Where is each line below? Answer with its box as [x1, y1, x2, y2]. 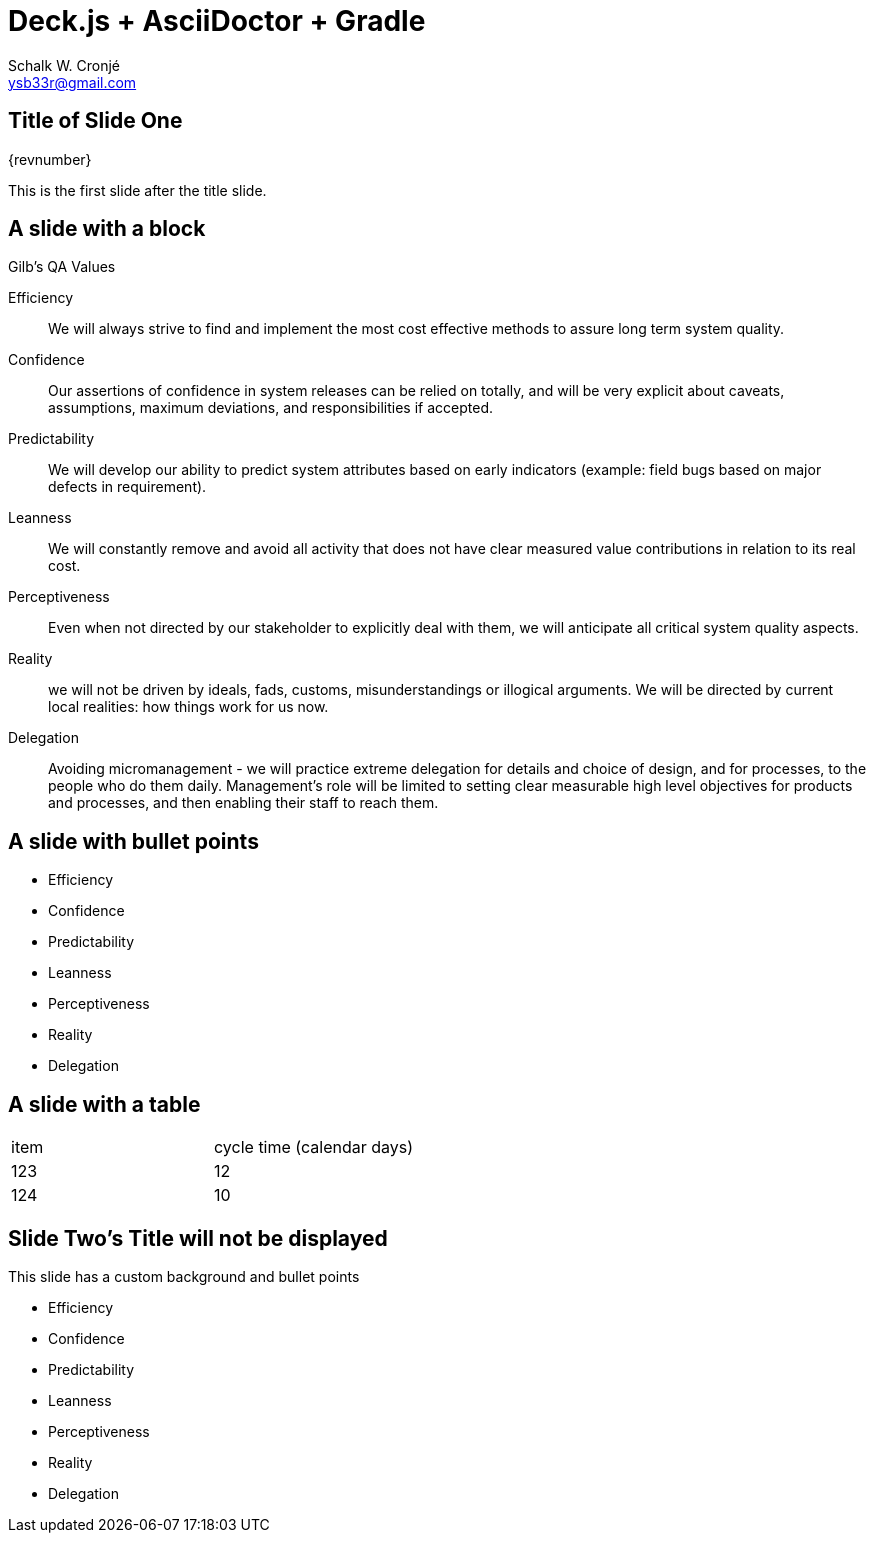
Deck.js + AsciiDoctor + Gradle [8, 4, 426, 38]
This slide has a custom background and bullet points [8, 1267, 360, 1285]
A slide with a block [8, 216, 206, 242]
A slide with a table [8, 1091, 201, 1117]
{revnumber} [8, 150, 92, 168]
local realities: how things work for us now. [48, 698, 329, 716]
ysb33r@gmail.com [8, 73, 137, 91]
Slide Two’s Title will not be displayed [8, 1225, 388, 1251]
